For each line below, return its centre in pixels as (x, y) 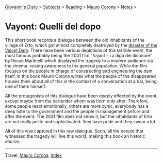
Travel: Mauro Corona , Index (33, 155)
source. (13, 141)
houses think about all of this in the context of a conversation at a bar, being (81, 81)
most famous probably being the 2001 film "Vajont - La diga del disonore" (79, 55)
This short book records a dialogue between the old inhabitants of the (75, 40)
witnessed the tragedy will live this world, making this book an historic (75, 136)
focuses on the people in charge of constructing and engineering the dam (79, 71)
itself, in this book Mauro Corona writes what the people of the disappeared (81, 76)
